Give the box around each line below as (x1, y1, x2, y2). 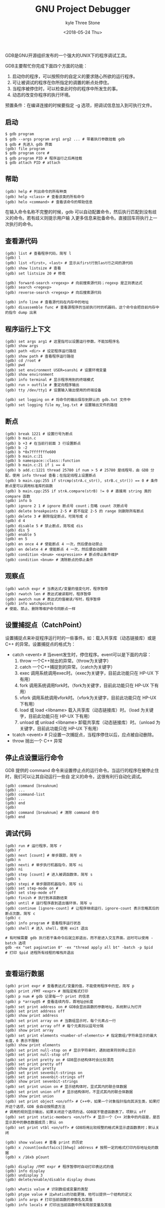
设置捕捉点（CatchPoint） (5, 621, 86, 629)
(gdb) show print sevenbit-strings (5, 1079, 78, 1084)
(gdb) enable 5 (5, 532, 36, 537)
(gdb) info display (5, 1169, 45, 1174)
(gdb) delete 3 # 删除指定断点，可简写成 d (5, 514, 88, 519)
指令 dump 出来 (8, 310, 37, 315)
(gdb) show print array (5, 1028, 54, 1033)
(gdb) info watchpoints (5, 601, 54, 606)
